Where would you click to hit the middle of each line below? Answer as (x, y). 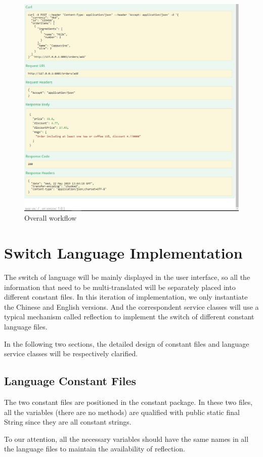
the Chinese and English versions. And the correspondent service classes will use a (131, 306)
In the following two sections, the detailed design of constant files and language (127, 343)
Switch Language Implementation (123, 253)
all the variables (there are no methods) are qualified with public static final (122, 412)
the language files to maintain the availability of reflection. (95, 449)
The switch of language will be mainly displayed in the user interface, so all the (127, 277)
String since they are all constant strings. (68, 422)
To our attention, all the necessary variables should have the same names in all (126, 439)
